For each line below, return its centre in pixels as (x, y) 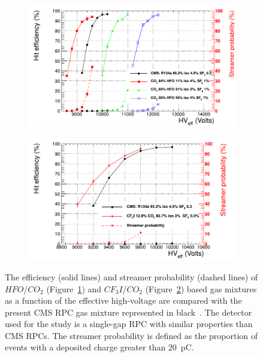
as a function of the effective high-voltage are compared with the (123, 300)
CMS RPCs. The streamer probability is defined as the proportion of (131, 335)
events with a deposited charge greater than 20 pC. (99, 347)
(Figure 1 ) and (74, 288)
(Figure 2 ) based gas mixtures (201, 288)
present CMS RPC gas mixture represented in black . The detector (129, 312)
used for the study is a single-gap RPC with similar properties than (129, 324)
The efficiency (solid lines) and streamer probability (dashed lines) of (131, 276)
